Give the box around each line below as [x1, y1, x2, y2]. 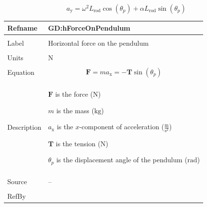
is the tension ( [55, 138, 101, 148]
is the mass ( [56, 105, 94, 115]
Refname [7, 22, 37, 33]
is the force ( [55, 89, 93, 99]
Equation [7, 67, 34, 77]
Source [7, 176, 27, 187]
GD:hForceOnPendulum [48, 22, 131, 33]
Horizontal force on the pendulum [48, 37, 149, 48]
